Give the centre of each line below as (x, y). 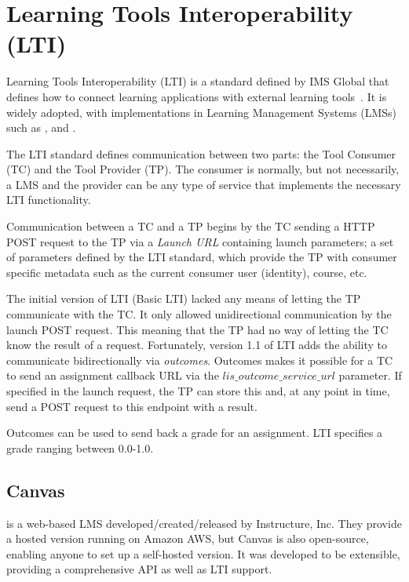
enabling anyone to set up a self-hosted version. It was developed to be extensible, (203, 553)
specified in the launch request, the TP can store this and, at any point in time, (198, 391)
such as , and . (41, 127)
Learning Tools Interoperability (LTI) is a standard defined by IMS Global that (198, 81)
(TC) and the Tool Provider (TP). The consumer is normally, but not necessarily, (203, 169)
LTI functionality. (49, 200)
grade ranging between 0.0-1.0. (80, 447)
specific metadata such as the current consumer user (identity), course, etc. (187, 272)
